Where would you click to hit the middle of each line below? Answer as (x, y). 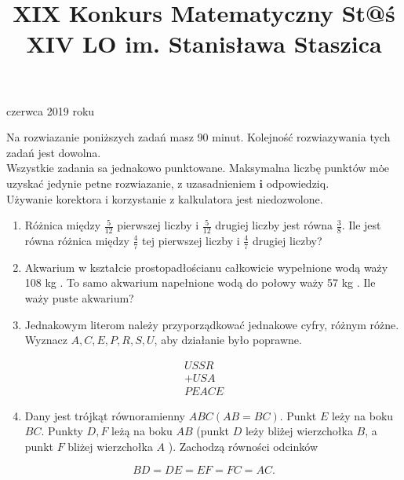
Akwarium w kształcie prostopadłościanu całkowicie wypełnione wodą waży (206, 267)
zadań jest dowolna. (54, 152)
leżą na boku (142, 431)
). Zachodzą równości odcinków (243, 447)
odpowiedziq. (298, 183)
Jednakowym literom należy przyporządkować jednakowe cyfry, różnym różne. (212, 324)
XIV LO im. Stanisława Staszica (204, 44)
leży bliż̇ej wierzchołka (299, 431)
